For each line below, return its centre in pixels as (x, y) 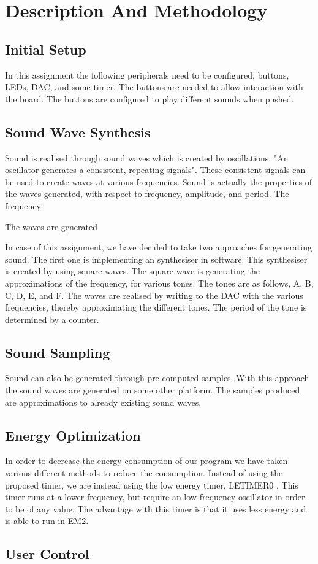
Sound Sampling (58, 352)
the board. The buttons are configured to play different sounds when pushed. (150, 99)
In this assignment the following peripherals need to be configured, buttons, (147, 75)
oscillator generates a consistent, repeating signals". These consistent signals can (155, 170)
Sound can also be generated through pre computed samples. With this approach (157, 378)
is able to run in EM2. (47, 521)
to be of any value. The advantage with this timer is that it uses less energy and (156, 508)
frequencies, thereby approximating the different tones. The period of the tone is (156, 307)
